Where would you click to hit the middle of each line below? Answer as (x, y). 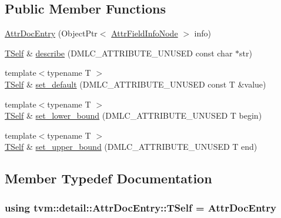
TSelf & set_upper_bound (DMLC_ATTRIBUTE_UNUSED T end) (131, 147)
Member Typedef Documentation (108, 178)
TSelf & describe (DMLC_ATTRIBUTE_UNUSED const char (119, 53)
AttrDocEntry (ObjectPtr (51, 33)
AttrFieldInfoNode (145, 33)
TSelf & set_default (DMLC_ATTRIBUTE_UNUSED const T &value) (136, 84)
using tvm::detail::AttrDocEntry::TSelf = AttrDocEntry (140, 207)
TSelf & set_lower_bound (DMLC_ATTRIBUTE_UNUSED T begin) (133, 115)
